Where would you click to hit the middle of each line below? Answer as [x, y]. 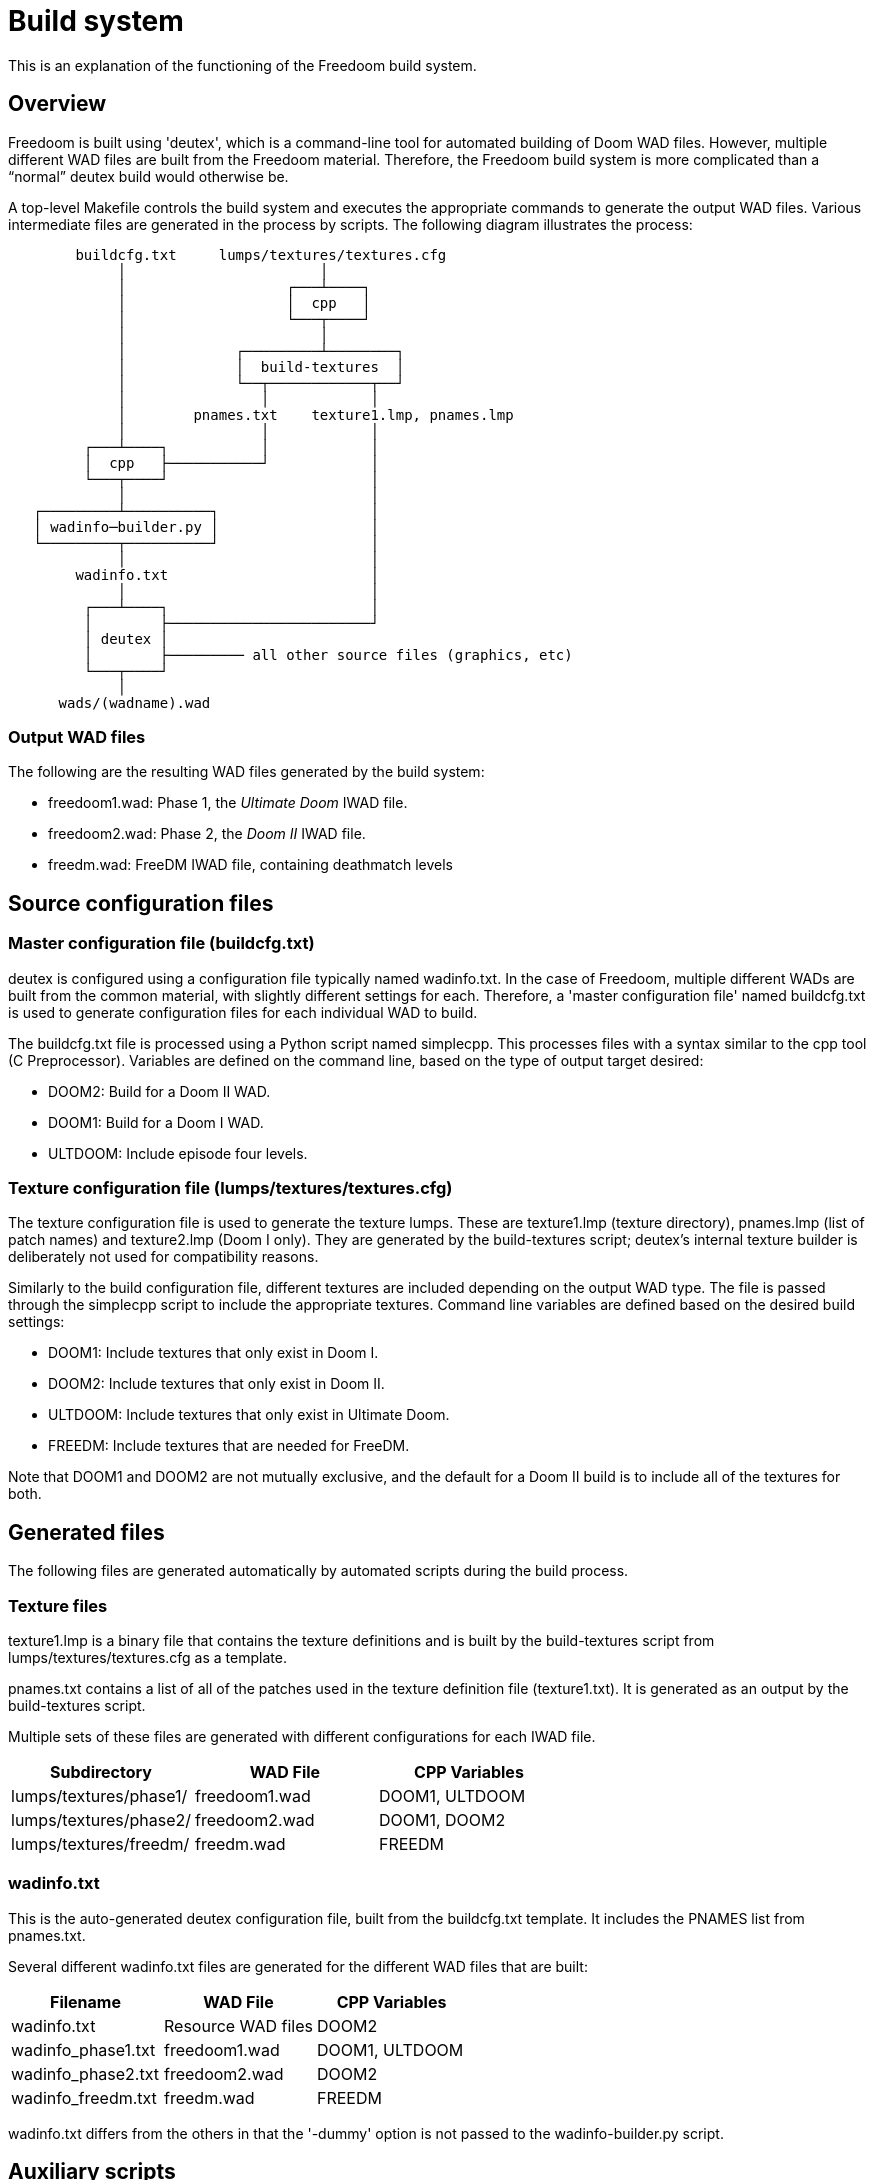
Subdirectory [101, 1771]
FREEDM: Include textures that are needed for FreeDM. [229, 1446]
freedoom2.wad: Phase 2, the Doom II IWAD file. [207, 834]
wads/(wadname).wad [134, 702]
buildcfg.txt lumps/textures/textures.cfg [261, 254]
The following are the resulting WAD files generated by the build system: [246, 772]
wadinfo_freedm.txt [84, 2097]
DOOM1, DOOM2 [442, 1819]
